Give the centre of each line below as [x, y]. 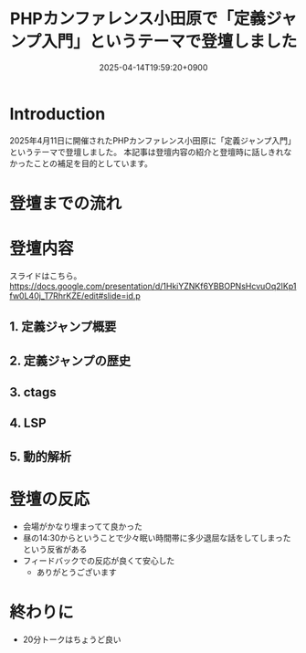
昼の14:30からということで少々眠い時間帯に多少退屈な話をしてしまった [157, 537]
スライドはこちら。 [46, 276]
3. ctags [33, 392]
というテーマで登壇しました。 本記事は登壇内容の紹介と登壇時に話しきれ [147, 152]
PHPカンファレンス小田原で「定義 [138, 19]
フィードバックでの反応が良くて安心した [99, 560]
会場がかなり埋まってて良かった [83, 526]
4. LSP [28, 423]
